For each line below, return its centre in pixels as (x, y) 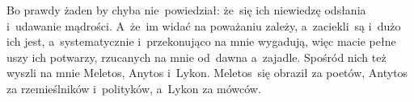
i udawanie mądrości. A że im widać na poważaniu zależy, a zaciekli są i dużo (204, 25)
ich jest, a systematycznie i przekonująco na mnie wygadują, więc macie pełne (201, 41)
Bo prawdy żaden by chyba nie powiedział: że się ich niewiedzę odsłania (186, 10)
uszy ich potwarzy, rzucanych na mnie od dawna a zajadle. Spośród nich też (196, 57)
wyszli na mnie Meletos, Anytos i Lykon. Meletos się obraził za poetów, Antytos (207, 73)
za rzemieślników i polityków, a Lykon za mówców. (134, 88)
